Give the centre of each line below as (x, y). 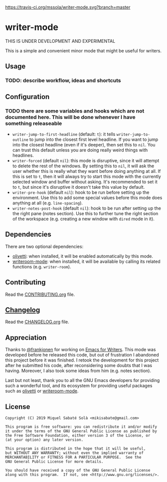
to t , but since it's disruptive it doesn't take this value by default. (79, 187)
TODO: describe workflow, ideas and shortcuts (63, 81)
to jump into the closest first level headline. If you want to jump (94, 139)
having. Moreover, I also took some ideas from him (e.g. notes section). (78, 371)
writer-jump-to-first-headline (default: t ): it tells (64, 134)
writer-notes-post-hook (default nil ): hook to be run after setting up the (86, 208)
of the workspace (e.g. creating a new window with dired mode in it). (83, 219)
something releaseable (34, 123)
